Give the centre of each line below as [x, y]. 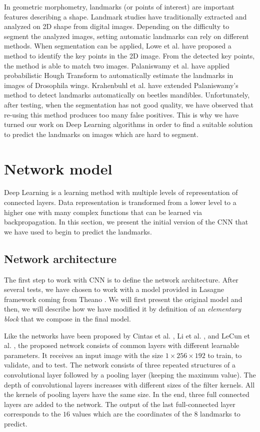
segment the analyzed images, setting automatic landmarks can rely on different [126, 36]
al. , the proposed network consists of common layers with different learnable [122, 345]
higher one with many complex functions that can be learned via [103, 212]
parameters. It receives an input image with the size [84, 355]
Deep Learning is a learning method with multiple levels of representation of [121, 192]
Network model [58, 168]
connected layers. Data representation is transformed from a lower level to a [120, 202]
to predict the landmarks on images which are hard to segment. [101, 134]
